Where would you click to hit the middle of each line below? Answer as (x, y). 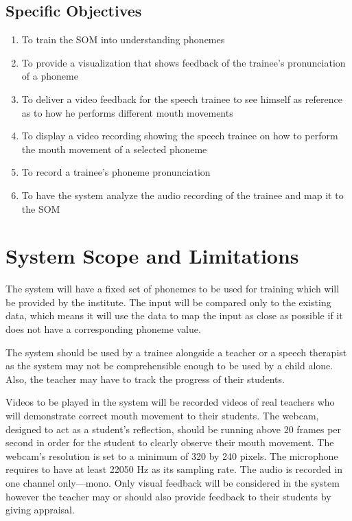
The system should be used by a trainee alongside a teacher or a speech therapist (176, 352)
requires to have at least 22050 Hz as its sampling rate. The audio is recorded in (174, 469)
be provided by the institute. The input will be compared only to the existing (168, 302)
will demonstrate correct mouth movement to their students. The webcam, (162, 416)
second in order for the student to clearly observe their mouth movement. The (170, 442)
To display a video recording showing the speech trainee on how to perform (180, 136)
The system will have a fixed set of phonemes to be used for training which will (173, 289)
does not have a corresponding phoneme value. (103, 329)
